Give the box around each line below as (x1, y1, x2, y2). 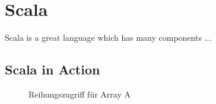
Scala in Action (5, 60, 100, 79)
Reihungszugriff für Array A (28, 87, 131, 100)
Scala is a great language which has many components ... (5, 31, 212, 44)
